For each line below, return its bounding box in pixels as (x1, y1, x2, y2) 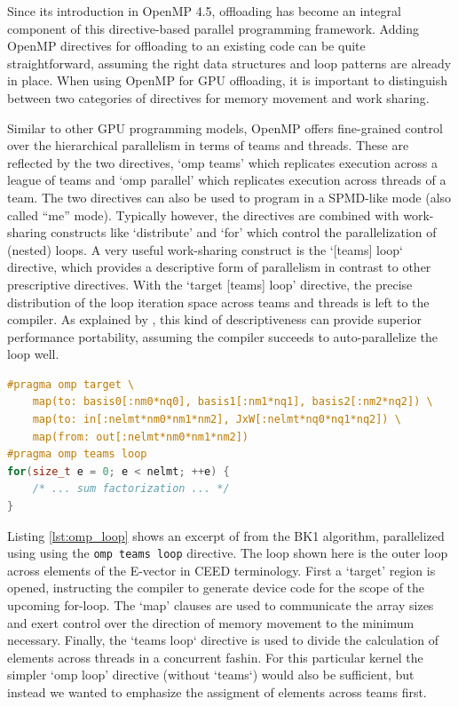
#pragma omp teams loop (7, 448, 147, 461)
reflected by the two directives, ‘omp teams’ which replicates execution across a (7, 153, 438, 171)
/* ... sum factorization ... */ (32, 482, 230, 496)
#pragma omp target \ (7, 377, 135, 391)
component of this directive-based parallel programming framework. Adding (7, 19, 419, 37)
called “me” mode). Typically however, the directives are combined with (7, 205, 399, 224)
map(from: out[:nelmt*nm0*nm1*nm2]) (32, 430, 249, 443)
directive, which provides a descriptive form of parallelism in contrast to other (7, 258, 431, 276)
